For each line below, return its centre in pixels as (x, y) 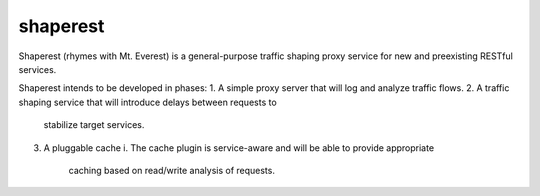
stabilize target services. (94, 125)
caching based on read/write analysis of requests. (171, 170)
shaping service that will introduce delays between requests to (147, 102)
